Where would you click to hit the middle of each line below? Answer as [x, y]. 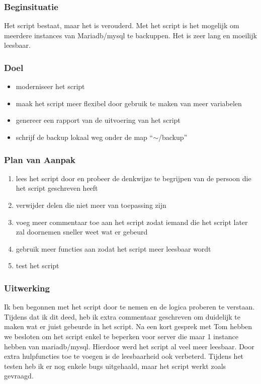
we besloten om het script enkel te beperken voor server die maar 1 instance [121, 336]
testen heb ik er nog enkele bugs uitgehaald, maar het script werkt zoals [115, 366]
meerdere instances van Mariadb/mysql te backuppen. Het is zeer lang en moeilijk [130, 35]
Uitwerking [27, 288]
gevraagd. [19, 376]
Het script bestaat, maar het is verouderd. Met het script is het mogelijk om [122, 25]
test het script [37, 265]
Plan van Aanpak [40, 159]
